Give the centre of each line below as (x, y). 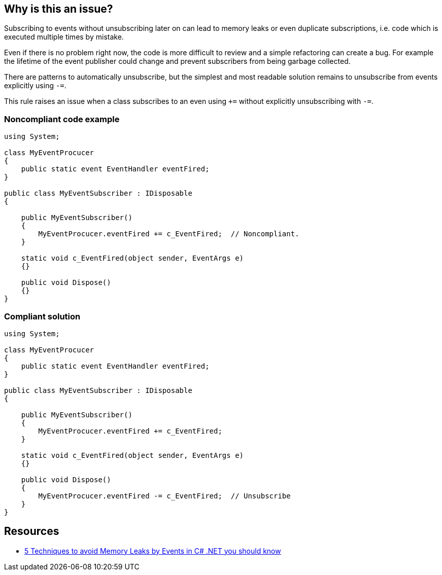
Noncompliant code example (62, 119)
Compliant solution (42, 316)
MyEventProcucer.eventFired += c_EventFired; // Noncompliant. (169, 234)
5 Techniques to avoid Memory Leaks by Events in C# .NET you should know (153, 551)
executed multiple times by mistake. (64, 37)
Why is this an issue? (59, 9)
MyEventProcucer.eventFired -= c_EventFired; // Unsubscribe (164, 496)
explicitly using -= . (35, 86)
